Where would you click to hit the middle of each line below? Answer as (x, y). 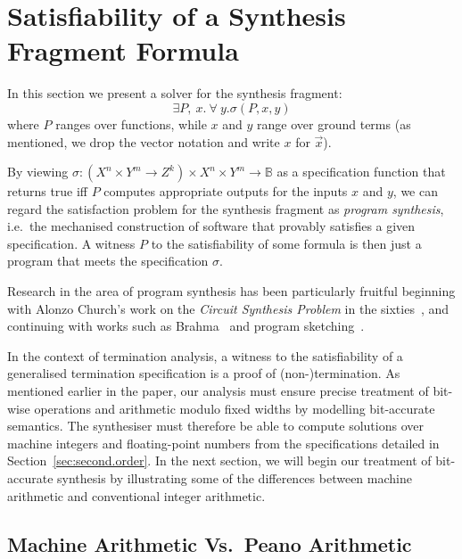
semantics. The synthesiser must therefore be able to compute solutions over (215, 426)
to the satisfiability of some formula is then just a (286, 243)
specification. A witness (71, 243)
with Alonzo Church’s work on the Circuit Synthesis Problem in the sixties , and (228, 308)
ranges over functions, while (131, 123)
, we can (415, 191)
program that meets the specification (108, 261)
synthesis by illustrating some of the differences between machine (235, 478)
